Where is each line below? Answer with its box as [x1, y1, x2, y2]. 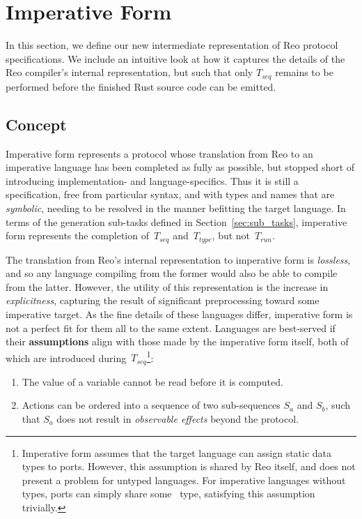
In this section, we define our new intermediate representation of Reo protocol [6, 38, 338, 52]
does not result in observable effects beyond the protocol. [56, 412, 299, 426]
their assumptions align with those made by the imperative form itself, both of [6, 334, 349, 349]
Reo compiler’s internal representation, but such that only [6, 65, 253, 80]
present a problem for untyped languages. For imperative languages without [22, 472, 346, 487]
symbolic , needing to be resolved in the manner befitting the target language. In [6, 200, 346, 215]
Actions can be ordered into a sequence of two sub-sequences [22, 398, 281, 412]
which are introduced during [6, 350, 127, 365]
